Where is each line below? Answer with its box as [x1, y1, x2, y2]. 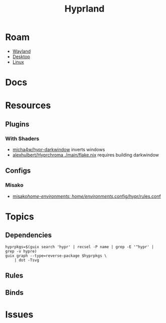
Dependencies [5, 231, 52, 240]
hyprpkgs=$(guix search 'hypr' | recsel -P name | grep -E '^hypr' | [5, 244, 154, 249]
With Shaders [5, 135, 39, 142]
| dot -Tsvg [14, 257, 39, 263]
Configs [5, 166, 31, 175]
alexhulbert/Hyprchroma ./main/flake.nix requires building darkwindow [12, 152, 159, 158]
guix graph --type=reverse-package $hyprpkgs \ [5, 253, 107, 258]
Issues [5, 309, 34, 320]
